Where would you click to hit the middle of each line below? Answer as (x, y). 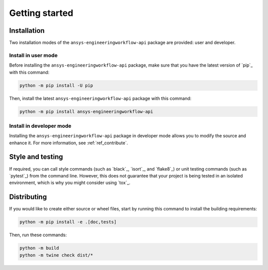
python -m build (39, 248)
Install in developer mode (40, 126)
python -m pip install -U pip (56, 85)
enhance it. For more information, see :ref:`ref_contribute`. (69, 143)
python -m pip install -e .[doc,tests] (68, 222)
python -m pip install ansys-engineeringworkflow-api (86, 111)
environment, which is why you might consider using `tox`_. (70, 183)
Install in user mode (33, 55)
